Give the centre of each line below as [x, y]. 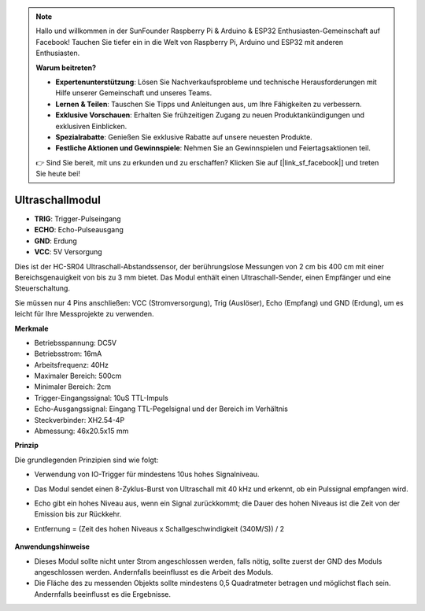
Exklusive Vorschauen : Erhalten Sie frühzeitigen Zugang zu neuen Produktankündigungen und [210, 115]
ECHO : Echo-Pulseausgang [79, 230]
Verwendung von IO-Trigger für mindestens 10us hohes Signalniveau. [147, 474]
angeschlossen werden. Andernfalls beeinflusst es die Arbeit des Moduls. [154, 572]
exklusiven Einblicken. [91, 126]
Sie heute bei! [58, 174]
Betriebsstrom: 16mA [68, 354]
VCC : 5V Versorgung [68, 252]
